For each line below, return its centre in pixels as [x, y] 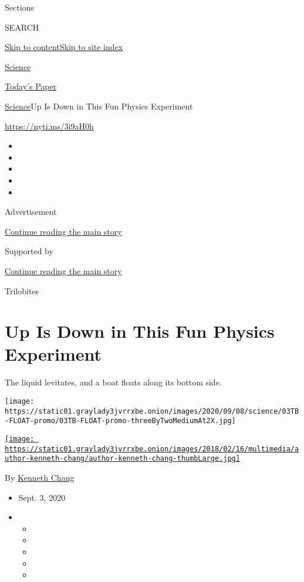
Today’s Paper [31, 86]
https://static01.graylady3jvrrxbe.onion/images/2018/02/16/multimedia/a [152, 449]
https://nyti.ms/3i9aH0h [49, 126]
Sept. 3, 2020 [42, 497]
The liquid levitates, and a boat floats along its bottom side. [113, 382]
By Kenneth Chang [40, 477]
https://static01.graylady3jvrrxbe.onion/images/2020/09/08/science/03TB [152, 411]
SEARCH [22, 27]
